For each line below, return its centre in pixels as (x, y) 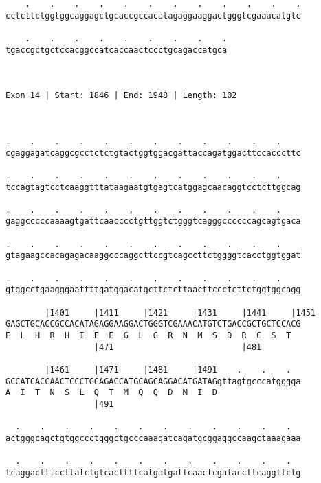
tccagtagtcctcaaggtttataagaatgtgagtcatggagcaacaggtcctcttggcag (153, 187)
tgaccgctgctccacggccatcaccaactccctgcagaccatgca (117, 50)
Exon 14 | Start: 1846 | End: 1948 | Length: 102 (121, 96)
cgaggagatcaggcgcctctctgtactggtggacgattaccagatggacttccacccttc (153, 153)
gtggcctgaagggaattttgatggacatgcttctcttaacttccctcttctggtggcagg (153, 290)
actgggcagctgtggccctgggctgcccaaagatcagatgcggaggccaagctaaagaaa (153, 438)
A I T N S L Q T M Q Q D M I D (111, 393)
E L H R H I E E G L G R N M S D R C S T (148, 336)
